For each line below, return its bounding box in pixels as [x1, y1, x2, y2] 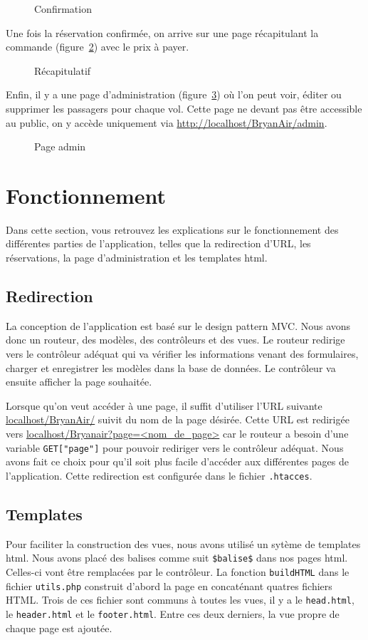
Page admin [34, 139, 86, 154]
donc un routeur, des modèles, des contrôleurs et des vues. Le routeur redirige [6, 332, 345, 347]
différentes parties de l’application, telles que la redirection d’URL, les [6, 236, 311, 251]
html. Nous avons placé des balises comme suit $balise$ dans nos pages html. [6, 550, 348, 565]
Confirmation [34, 1, 92, 16]
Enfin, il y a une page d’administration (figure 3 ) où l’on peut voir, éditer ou [6, 87, 342, 102]
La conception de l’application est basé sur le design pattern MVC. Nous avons [6, 318, 351, 333]
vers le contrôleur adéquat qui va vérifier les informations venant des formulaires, [6, 346, 359, 361]
